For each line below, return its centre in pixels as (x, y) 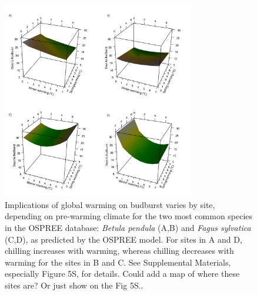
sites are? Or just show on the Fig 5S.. (74, 285)
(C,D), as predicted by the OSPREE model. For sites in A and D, (124, 239)
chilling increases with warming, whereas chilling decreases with (119, 251)
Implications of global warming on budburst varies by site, (110, 204)
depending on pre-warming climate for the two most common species (129, 216)
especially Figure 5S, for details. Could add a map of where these (122, 274)
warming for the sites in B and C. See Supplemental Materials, (118, 262)
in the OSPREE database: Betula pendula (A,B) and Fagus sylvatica (128, 228)
